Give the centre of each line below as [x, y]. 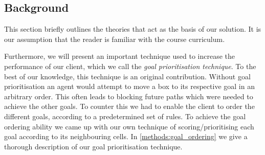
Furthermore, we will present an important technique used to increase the [119, 56]
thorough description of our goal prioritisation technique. [93, 146]
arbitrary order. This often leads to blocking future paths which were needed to [129, 96]
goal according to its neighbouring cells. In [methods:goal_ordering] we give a [126, 136]
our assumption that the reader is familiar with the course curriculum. [115, 39]
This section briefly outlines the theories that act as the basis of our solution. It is [133, 29]
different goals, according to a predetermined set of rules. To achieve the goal [125, 116]
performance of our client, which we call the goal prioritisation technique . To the [130, 66]
